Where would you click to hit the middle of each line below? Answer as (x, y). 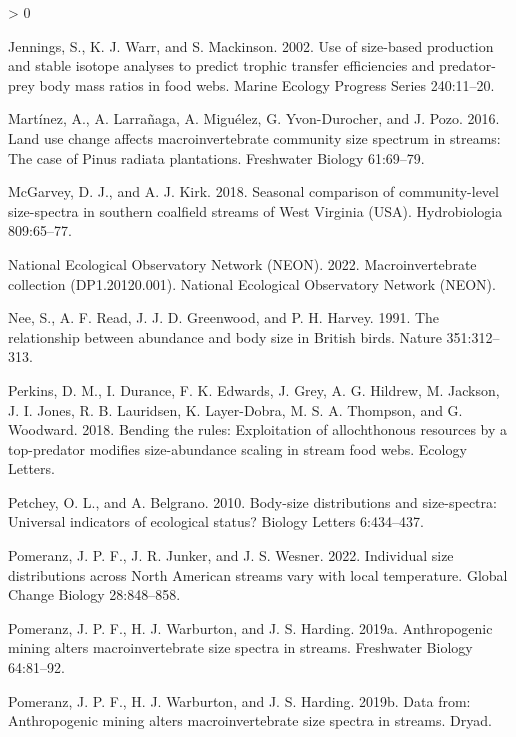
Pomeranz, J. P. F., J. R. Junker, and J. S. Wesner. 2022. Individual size (231, 555)
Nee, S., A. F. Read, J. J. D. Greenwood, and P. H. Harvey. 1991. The (224, 317)
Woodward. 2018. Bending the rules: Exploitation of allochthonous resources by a (258, 429)
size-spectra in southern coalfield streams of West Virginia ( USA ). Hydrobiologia (255, 210)
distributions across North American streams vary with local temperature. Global (258, 574)
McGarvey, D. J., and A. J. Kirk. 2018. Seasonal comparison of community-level (253, 191)
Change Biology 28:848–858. (94, 594)
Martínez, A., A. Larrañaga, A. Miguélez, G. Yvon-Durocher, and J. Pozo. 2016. (254, 118)
